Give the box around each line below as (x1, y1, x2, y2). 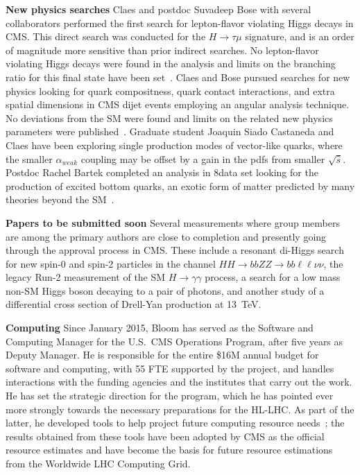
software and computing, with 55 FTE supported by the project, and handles (6, 361, 334, 375)
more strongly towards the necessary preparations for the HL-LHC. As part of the (6, 401, 354, 416)
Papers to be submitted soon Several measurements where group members (6, 215, 340, 230)
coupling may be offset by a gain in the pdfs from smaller (80, 151, 325, 166)
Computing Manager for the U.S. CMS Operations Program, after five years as (6, 334, 343, 348)
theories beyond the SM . (6, 192, 114, 207)
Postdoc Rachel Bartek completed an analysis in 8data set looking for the (6, 165, 318, 180)
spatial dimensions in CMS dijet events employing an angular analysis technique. (6, 97, 350, 112)
